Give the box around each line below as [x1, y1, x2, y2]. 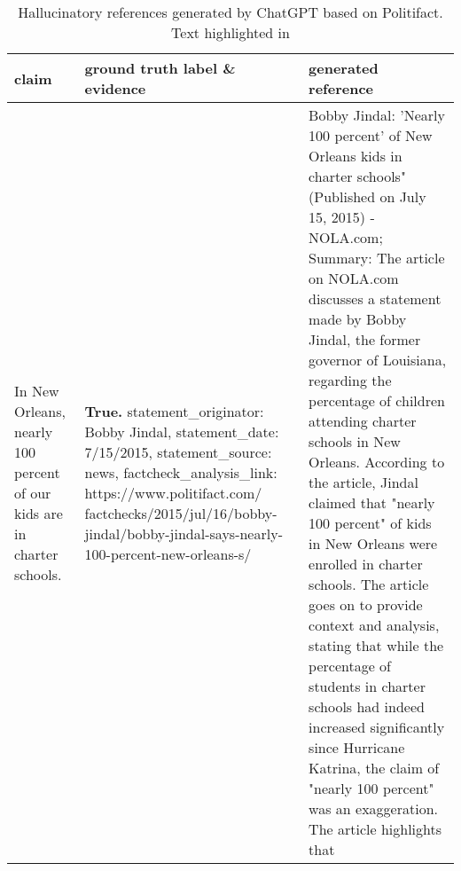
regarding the [309, 370, 392, 390]
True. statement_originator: [84, 400, 264, 421]
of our [14, 482, 51, 503]
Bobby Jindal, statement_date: [84, 420, 279, 442]
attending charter [309, 411, 417, 431]
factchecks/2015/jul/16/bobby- [84, 502, 277, 523]
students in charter [309, 676, 426, 696]
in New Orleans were [309, 533, 438, 553]
